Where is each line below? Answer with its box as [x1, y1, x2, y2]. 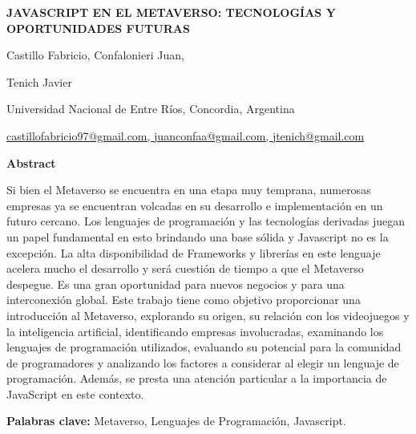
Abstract [6, 154, 56, 171]
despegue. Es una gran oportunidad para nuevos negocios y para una [6, 275, 345, 292]
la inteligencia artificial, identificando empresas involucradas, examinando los [6, 322, 384, 339]
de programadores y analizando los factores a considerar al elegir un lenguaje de [6, 354, 399, 371]
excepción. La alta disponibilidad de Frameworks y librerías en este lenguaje [6, 244, 381, 261]
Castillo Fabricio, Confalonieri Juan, [6, 47, 184, 63]
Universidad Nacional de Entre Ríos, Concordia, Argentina [6, 100, 295, 117]
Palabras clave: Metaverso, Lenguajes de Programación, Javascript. [6, 412, 346, 429]
